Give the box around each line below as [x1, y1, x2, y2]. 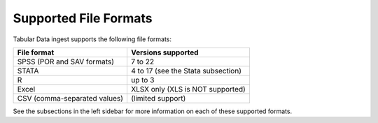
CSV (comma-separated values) [17, 93, 124, 103]
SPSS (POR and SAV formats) [17, 57, 115, 66]
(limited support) [130, 93, 186, 103]
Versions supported [130, 48, 199, 57]
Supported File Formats [13, 10, 153, 26]
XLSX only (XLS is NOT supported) [130, 84, 246, 94]
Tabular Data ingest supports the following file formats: [13, 35, 171, 43]
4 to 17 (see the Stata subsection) [130, 66, 241, 75]
